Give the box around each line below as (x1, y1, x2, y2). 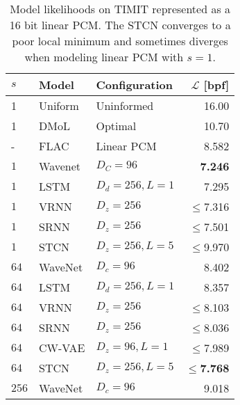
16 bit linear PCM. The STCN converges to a (9, 17, 231, 33)
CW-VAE (39, 340, 85, 356)
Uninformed (96, 97, 154, 113)
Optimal (96, 118, 137, 134)
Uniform (39, 97, 79, 113)
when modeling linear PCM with (24, 49, 184, 65)
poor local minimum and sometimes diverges (12, 33, 228, 49)
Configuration (96, 77, 173, 93)
